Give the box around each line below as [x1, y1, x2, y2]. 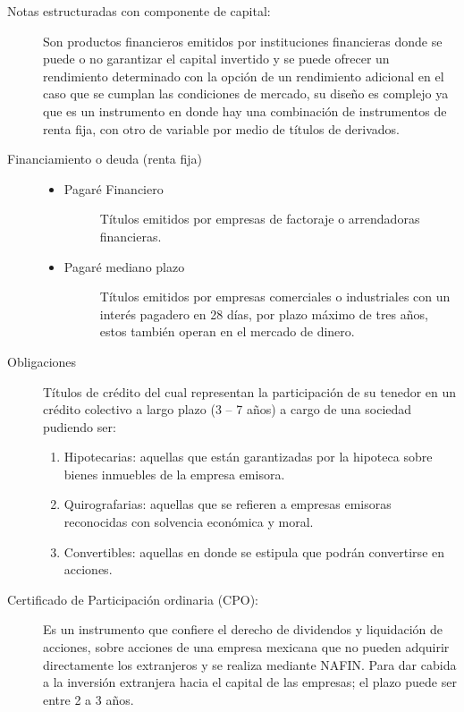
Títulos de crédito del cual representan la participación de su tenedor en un [43, 382, 457, 401]
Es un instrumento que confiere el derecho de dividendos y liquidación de [43, 620, 443, 639]
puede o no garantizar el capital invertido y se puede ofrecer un [43, 49, 390, 68]
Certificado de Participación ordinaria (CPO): [7, 589, 258, 608]
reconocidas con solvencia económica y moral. [63, 513, 314, 531]
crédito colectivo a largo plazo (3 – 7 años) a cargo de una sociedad [43, 400, 412, 419]
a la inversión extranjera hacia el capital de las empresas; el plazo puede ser [43, 673, 457, 691]
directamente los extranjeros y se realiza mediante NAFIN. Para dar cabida [43, 655, 457, 674]
